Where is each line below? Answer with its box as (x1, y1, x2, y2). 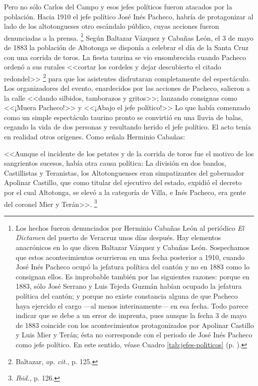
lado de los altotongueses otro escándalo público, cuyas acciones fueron (4, 21, 219, 31)
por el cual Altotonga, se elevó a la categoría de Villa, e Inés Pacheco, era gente (4, 187, 246, 197)
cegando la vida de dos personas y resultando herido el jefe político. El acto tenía (4, 122, 251, 132)
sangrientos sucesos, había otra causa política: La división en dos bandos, (4, 158, 226, 168)
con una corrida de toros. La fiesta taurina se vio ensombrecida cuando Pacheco (4, 52, 246, 62)
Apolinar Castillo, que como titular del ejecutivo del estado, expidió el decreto (4, 177, 242, 188)
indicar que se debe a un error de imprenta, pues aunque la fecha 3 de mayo (15, 310, 247, 321)
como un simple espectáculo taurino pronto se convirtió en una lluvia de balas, (4, 112, 243, 122)
